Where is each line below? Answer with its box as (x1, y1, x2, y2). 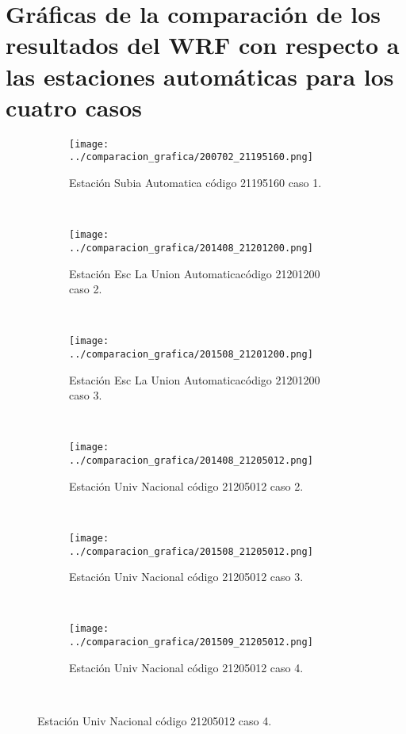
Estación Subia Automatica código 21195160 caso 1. (69, 174, 322, 190)
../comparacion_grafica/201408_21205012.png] (69, 455, 313, 467)
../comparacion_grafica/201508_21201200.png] (69, 348, 313, 360)
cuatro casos (6, 90, 142, 123)
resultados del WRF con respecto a (6, 29, 400, 61)
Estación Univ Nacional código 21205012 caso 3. (69, 568, 304, 585)
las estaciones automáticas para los (6, 59, 394, 92)
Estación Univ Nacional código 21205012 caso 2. (69, 477, 304, 494)
